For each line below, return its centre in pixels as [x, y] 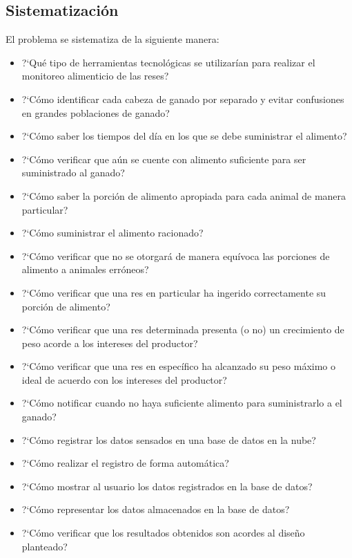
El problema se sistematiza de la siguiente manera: [113, 39]
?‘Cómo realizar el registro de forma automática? [125, 463]
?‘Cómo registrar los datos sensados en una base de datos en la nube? [169, 439]
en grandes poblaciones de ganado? [96, 112]
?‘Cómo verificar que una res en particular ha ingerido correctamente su [174, 292]
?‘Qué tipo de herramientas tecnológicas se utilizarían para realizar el [168, 62]
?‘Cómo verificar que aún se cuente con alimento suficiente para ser [164, 159]
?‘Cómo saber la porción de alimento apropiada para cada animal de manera [184, 195]
